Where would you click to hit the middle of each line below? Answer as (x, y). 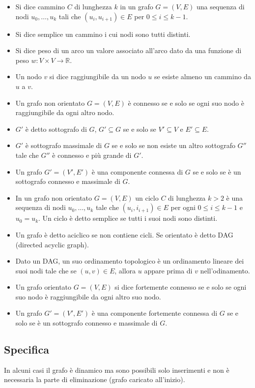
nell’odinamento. (225, 270)
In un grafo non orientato (54, 197)
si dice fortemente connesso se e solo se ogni (181, 287)
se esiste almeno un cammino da (202, 76)
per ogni (183, 207)
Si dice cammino (40, 6)
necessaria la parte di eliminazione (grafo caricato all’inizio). (95, 379)
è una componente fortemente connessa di (155, 313)
